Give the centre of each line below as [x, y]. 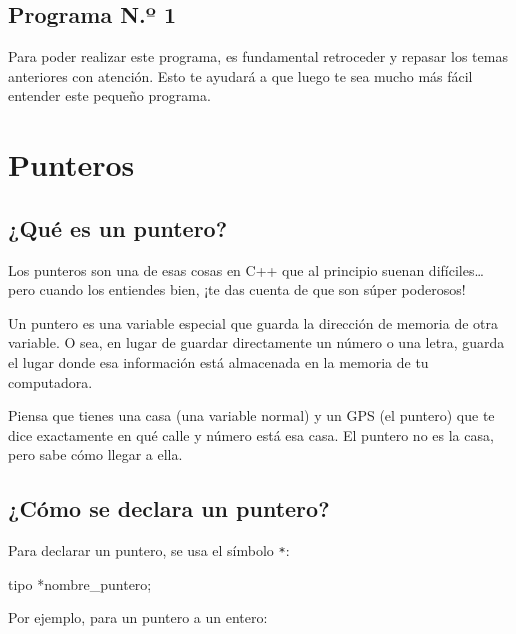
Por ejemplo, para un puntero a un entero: [138, 617]
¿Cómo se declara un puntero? [169, 508]
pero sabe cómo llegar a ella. [95, 454]
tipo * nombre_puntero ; [80, 583]
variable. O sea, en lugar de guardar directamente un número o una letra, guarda [256, 342]
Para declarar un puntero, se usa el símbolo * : [149, 550]
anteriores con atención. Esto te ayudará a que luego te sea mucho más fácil [240, 75]
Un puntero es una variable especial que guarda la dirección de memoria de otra [253, 322]
